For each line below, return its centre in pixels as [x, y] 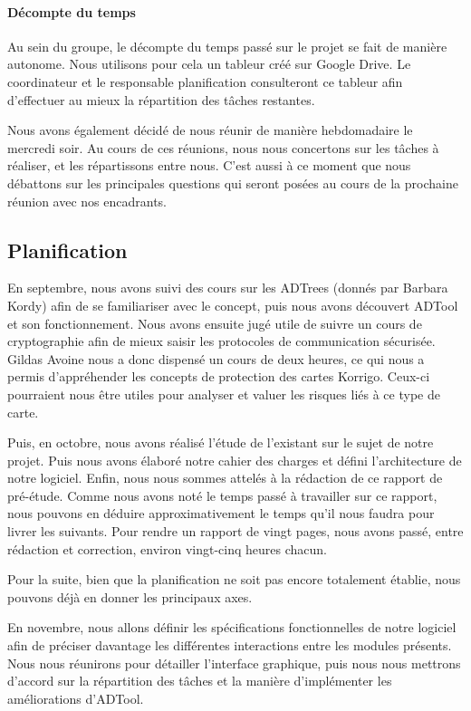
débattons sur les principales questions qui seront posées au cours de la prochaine [233, 183]
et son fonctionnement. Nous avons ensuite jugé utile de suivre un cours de [215, 323]
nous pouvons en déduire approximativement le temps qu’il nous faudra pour [221, 513]
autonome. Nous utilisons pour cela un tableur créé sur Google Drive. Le [209, 64]
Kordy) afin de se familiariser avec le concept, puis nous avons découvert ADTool [233, 305]
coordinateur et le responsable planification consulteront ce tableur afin [205, 81]
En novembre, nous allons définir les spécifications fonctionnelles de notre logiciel [232, 627]
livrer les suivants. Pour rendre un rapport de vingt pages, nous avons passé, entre [235, 531]
